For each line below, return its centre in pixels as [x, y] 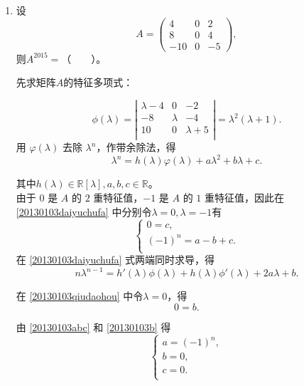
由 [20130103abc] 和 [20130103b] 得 [93, 327]
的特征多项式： [98, 82]
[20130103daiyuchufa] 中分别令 [84, 211]
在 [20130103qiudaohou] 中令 [80, 296]
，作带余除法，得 [136, 147]
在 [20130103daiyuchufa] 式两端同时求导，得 [115, 260]
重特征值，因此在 [245, 197]
